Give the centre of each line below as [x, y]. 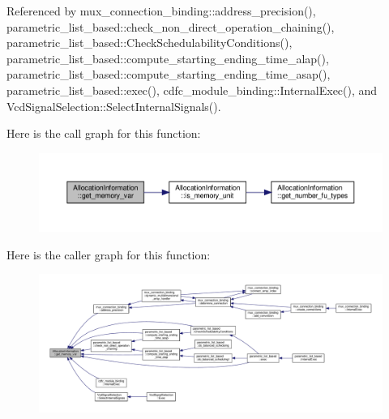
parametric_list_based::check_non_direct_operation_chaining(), [171, 26]
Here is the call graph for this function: [104, 133]
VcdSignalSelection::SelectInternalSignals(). [114, 106]
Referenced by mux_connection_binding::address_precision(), [161, 11]
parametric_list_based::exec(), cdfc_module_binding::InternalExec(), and [192, 90]
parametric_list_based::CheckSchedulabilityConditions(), [150, 43]
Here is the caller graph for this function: [109, 254]
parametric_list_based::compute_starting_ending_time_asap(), [169, 74]
